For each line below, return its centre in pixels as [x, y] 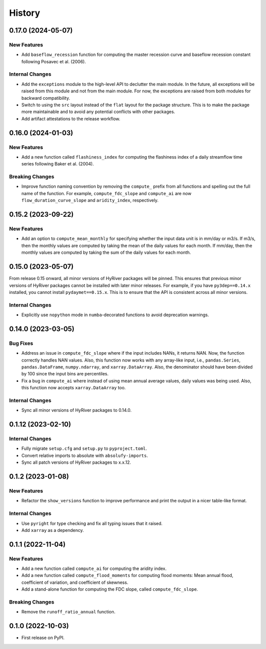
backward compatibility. [46, 98]
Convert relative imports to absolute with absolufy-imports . [85, 455]
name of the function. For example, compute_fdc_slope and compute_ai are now [106, 193]
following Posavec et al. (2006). [54, 61]
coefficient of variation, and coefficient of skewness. [75, 582]
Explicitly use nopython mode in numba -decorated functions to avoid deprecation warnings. [115, 315]
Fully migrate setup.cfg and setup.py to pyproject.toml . [84, 448]
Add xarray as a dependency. [53, 530]
